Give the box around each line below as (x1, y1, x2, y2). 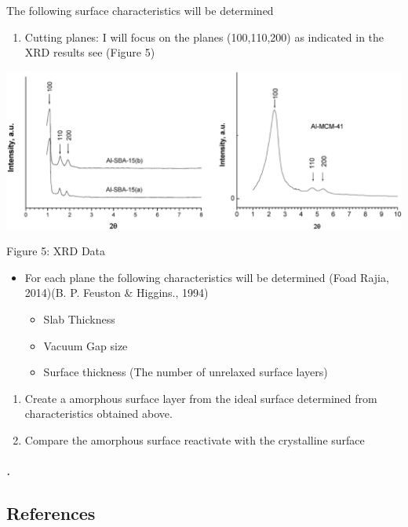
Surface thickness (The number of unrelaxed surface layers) (43, 364, 328, 380)
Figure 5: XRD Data (6, 243, 106, 259)
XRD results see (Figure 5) (24, 44, 155, 60)
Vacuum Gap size (43, 337, 128, 353)
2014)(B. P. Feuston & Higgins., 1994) (24, 284, 209, 301)
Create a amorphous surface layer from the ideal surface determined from (24, 390, 377, 406)
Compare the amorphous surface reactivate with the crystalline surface (24, 431, 365, 448)
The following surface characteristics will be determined (6, 2, 274, 18)
